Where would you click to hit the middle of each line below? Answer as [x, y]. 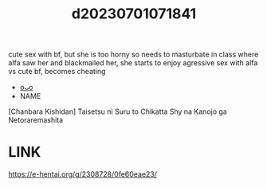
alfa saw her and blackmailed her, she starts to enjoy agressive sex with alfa [133, 63]
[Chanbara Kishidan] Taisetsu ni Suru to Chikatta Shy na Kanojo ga [118, 111]
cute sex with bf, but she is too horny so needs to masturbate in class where [133, 55]
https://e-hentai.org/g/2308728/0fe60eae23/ [83, 174]
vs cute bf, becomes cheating [57, 72]
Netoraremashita [36, 120]
